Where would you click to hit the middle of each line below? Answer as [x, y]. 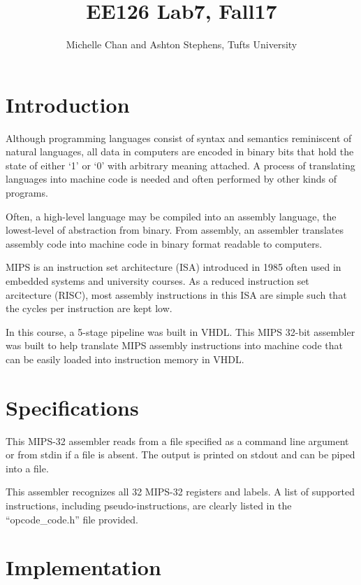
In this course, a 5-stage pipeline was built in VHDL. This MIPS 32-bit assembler [180, 331]
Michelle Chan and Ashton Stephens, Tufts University [182, 44]
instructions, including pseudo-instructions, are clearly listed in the [149, 506]
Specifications [72, 407]
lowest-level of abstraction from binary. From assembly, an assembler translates [175, 230]
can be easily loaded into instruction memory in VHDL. [125, 359]
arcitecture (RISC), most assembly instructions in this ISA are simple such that [176, 294]
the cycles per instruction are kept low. [89, 308]
